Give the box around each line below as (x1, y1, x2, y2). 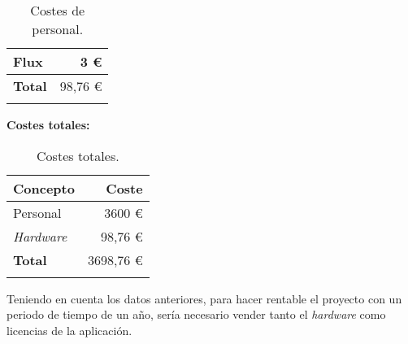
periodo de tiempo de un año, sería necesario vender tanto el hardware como (7, 306, 386, 323)
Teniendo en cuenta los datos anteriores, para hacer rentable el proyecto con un (7, 290, 402, 307)
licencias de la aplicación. (7, 321, 132, 338)
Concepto (13, 178, 75, 198)
